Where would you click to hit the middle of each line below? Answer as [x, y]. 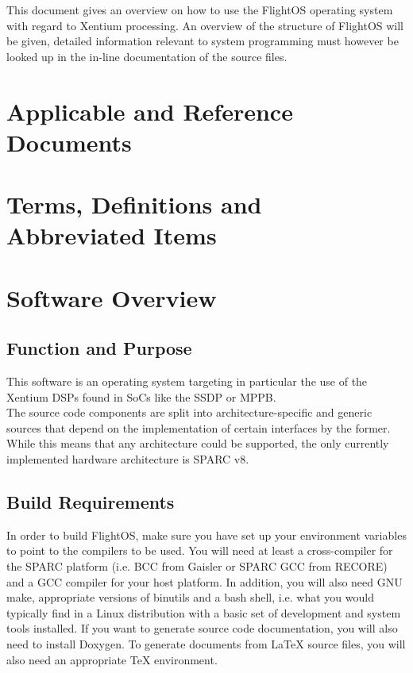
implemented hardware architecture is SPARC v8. [128, 459]
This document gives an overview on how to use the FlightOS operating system [200, 10]
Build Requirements [91, 502]
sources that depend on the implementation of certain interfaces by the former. [199, 427]
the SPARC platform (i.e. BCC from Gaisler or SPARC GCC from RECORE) [197, 566]
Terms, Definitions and [134, 204]
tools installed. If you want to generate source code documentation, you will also [202, 628]
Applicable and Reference [150, 111]
